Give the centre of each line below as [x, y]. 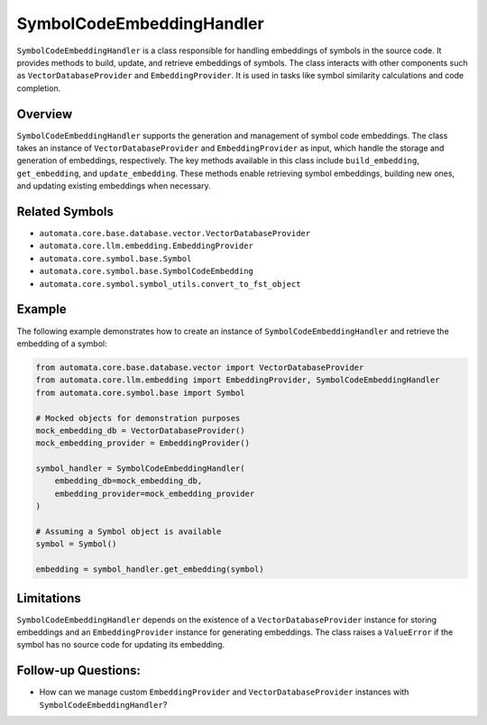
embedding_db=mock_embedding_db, [129, 481]
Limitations [49, 598]
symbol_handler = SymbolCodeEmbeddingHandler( [140, 468]
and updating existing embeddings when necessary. [114, 186]
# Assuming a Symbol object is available [129, 532]
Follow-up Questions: [79, 670]
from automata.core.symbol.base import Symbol [140, 393]
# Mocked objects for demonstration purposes [138, 418]
